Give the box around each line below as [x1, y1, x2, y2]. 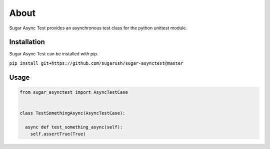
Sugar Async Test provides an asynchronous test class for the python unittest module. [9, 25, 187, 31]
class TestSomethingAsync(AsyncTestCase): [19, 110, 125, 116]
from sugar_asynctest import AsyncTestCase [19, 89, 128, 95]
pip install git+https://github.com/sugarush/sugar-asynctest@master [9, 60, 183, 66]
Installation [9, 38, 45, 46]
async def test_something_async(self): [25, 124, 123, 130]
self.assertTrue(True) [30, 131, 86, 137]
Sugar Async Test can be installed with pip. [9, 51, 98, 57]
